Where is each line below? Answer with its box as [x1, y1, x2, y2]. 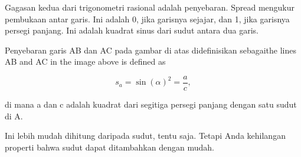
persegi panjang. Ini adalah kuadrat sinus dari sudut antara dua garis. [5, 24, 259, 36]
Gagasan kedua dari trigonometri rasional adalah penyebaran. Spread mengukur [5, 1, 295, 13]
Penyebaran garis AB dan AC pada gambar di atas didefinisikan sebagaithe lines [5, 44, 297, 56]
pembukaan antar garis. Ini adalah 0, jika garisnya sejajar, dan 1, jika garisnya [5, 12, 290, 25]
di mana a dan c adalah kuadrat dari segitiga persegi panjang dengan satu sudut [5, 98, 297, 111]
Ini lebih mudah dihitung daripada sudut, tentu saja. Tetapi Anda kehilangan [5, 129, 286, 142]
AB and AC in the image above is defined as [5, 55, 166, 68]
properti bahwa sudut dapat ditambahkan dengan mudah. [5, 141, 214, 153]
